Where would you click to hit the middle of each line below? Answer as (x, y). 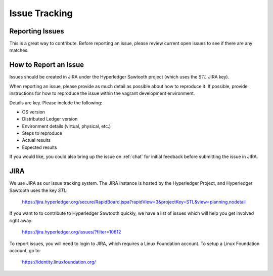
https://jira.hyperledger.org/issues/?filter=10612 (72, 232)
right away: (21, 220)
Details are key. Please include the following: (56, 103)
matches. (19, 50)
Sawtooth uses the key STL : (38, 190)
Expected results (40, 147)
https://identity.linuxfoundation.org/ (59, 262)
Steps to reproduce (42, 133)
